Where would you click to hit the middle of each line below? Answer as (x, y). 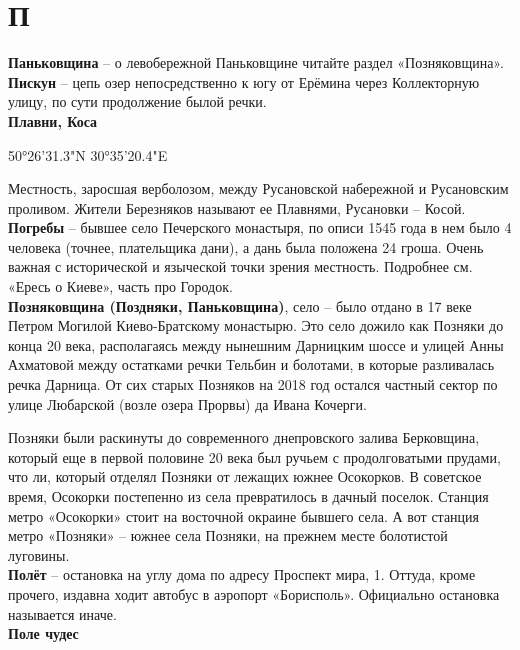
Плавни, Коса (53, 120)
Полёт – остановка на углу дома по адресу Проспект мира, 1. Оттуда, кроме (242, 574)
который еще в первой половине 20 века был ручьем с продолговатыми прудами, (254, 456)
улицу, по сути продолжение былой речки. (137, 101)
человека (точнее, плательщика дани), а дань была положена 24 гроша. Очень (246, 246)
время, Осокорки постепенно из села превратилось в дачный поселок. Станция (248, 496)
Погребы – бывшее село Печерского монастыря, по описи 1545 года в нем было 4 (260, 227)
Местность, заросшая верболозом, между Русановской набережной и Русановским (258, 188)
